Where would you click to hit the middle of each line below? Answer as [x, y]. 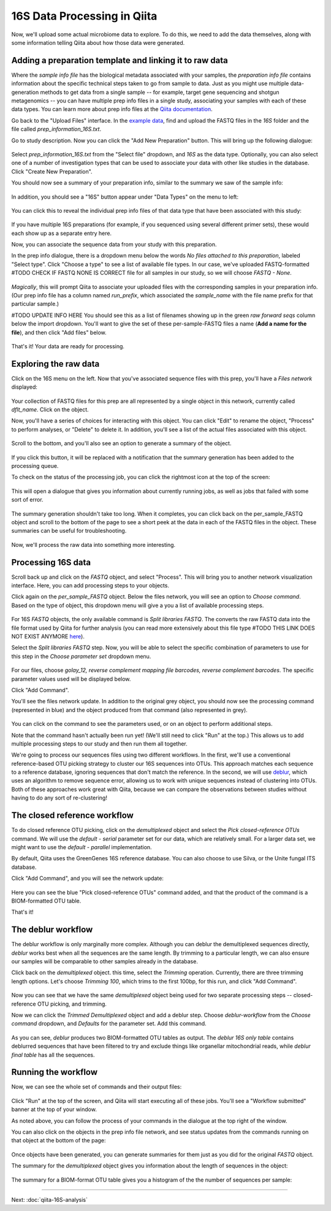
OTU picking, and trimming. [72, 1004]
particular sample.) [35, 304]
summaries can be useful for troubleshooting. [69, 531]
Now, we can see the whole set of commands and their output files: [97, 1087]
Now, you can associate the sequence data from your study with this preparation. [114, 245]
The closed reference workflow [73, 816]
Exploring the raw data [55, 364]
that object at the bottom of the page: [59, 1140]
